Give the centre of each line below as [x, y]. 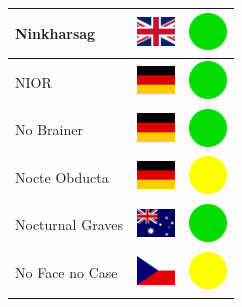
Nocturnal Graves [69, 224]
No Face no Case [66, 272]
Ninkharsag [55, 32]
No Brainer [49, 129]
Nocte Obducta [62, 176]
